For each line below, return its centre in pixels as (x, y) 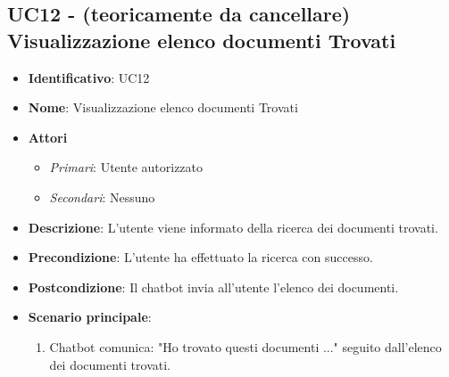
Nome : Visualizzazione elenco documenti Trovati (163, 107)
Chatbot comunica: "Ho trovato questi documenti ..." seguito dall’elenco (245, 346)
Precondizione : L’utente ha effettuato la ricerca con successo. (200, 257)
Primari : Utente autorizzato (126, 167)
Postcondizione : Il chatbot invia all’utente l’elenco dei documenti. (213, 287)
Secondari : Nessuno (102, 197)
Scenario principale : (90, 317)
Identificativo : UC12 (89, 77)
